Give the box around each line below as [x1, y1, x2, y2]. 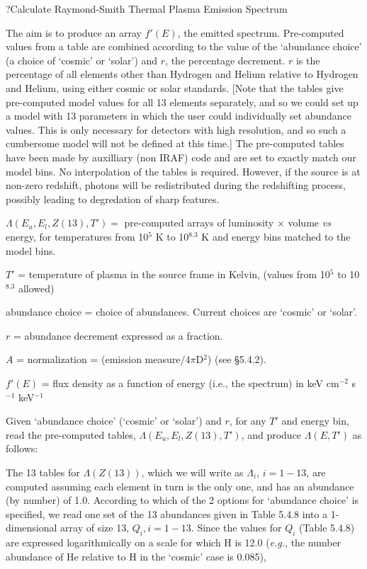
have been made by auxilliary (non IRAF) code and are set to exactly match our [6, 149, 356, 164]
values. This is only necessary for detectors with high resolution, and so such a [6, 122, 346, 137]
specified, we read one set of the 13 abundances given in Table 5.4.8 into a [6, 506, 328, 521]
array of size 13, [60, 520, 130, 535]
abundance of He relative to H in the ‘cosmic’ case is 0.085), [6, 548, 266, 563]
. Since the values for [191, 520, 282, 535]
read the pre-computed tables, [6, 427, 136, 442]
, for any [229, 413, 266, 428]
